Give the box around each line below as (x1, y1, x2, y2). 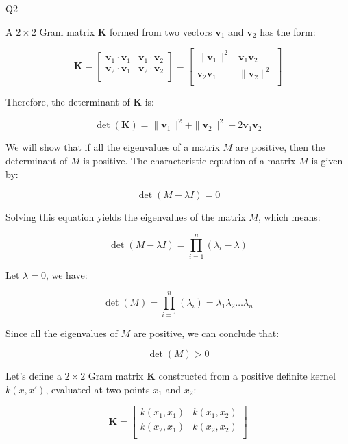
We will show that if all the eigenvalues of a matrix (5, 140, 220, 154)
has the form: (260, 24, 316, 38)
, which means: (258, 210, 321, 224)
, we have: (45, 267, 88, 282)
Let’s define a (5, 369, 62, 383)
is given (311, 153, 343, 167)
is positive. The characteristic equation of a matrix (83, 153, 296, 167)
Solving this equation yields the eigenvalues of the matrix (5, 210, 246, 224)
